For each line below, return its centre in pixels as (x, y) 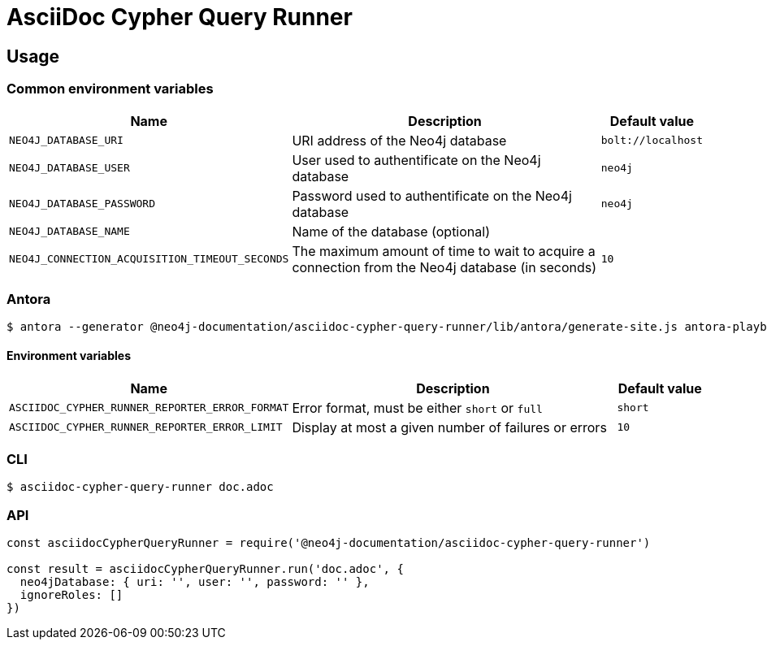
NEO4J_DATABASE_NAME (69, 232)
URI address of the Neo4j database (399, 140)
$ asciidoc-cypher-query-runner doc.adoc (140, 487)
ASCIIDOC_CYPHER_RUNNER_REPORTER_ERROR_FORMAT (149, 408)
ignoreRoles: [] (71, 595)
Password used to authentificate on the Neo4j (432, 195)
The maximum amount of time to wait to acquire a (444, 251)
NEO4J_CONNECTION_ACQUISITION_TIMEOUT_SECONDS (149, 259)
